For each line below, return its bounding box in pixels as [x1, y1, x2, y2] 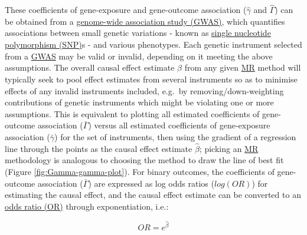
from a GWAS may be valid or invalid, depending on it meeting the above [5, 49, 273, 62]
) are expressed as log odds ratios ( [88, 177, 214, 189]
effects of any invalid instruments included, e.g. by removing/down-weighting [5, 84, 284, 97]
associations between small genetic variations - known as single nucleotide [5, 27, 271, 39]
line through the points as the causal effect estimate [5, 142, 192, 154]
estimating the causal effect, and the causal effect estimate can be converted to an [5, 188, 301, 201]
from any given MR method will [184, 61, 301, 74]
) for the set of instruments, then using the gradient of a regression [54, 130, 296, 143]
